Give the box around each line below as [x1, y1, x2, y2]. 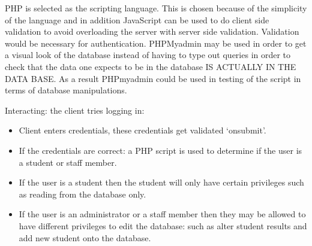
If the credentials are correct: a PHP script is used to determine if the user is [19, 144, 302, 156]
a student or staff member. [19, 156, 117, 168]
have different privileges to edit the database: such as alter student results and [19, 219, 307, 232]
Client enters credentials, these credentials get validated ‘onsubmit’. [19, 124, 266, 136]
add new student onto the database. [19, 231, 151, 244]
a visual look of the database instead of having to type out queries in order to [5, 48, 291, 61]
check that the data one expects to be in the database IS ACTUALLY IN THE [5, 60, 296, 72]
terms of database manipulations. [5, 84, 127, 96]
